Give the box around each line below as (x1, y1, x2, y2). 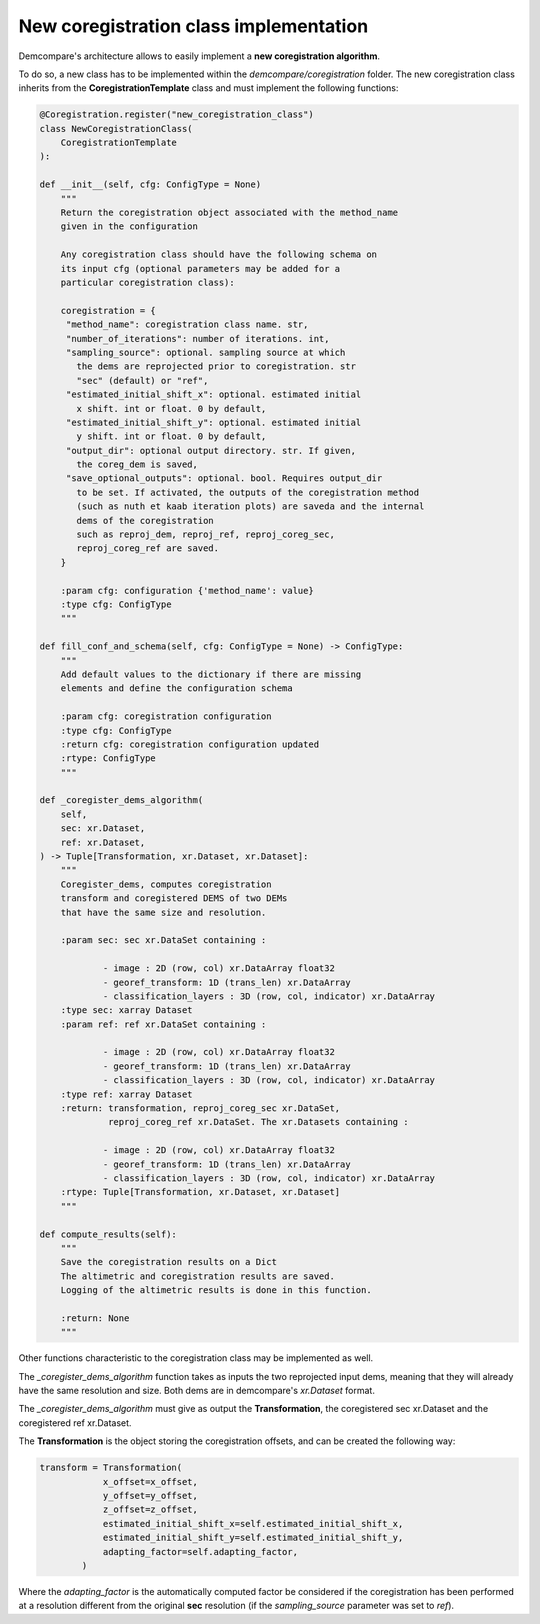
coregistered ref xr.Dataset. (18, 1416, 132, 1429)
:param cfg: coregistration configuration (60, 711, 272, 722)
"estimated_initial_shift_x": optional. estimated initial (65, 389, 362, 400)
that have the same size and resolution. (60, 906, 267, 918)
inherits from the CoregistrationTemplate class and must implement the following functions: (18, 82, 399, 94)
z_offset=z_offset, (102, 1504, 199, 1515)
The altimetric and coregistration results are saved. (60, 1270, 335, 1282)
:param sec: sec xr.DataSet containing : (60, 935, 267, 946)
